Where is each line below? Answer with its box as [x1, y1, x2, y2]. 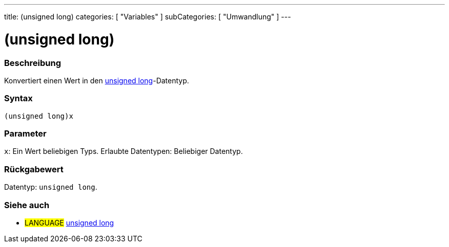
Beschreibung [4, 57, 62, 68]
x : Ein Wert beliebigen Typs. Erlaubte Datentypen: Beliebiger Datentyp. [4, 147, 243, 156]
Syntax [4, 93, 33, 104]
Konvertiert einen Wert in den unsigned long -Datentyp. [4, 76, 189, 85]
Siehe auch [4, 199, 50, 210]
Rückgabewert [4, 164, 64, 174]
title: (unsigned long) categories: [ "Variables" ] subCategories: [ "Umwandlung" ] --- [4, 12, 291, 21]
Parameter [4, 128, 47, 139]
